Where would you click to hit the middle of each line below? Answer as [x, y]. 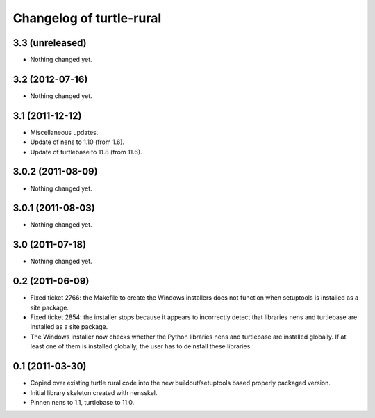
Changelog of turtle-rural [87, 18]
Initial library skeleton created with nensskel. [94, 392]
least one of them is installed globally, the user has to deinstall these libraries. [141, 346]
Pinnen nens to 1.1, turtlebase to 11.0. [82, 402]
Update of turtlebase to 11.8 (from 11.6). [86, 152]
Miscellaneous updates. [64, 132]
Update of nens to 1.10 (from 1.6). [77, 142]
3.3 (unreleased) [50, 43]
